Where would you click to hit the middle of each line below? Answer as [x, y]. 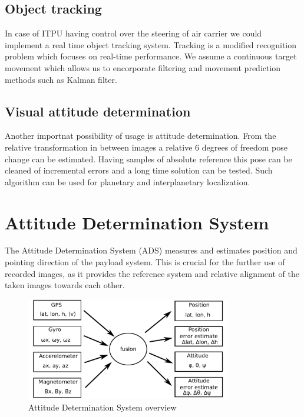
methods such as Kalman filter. [61, 79]
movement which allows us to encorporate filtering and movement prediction [143, 67]
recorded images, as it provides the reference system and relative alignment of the [152, 273]
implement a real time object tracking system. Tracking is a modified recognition [151, 44]
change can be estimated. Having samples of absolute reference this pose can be [148, 159]
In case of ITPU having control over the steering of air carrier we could [133, 33]
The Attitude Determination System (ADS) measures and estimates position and [151, 250]
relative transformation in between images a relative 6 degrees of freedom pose [146, 147]
